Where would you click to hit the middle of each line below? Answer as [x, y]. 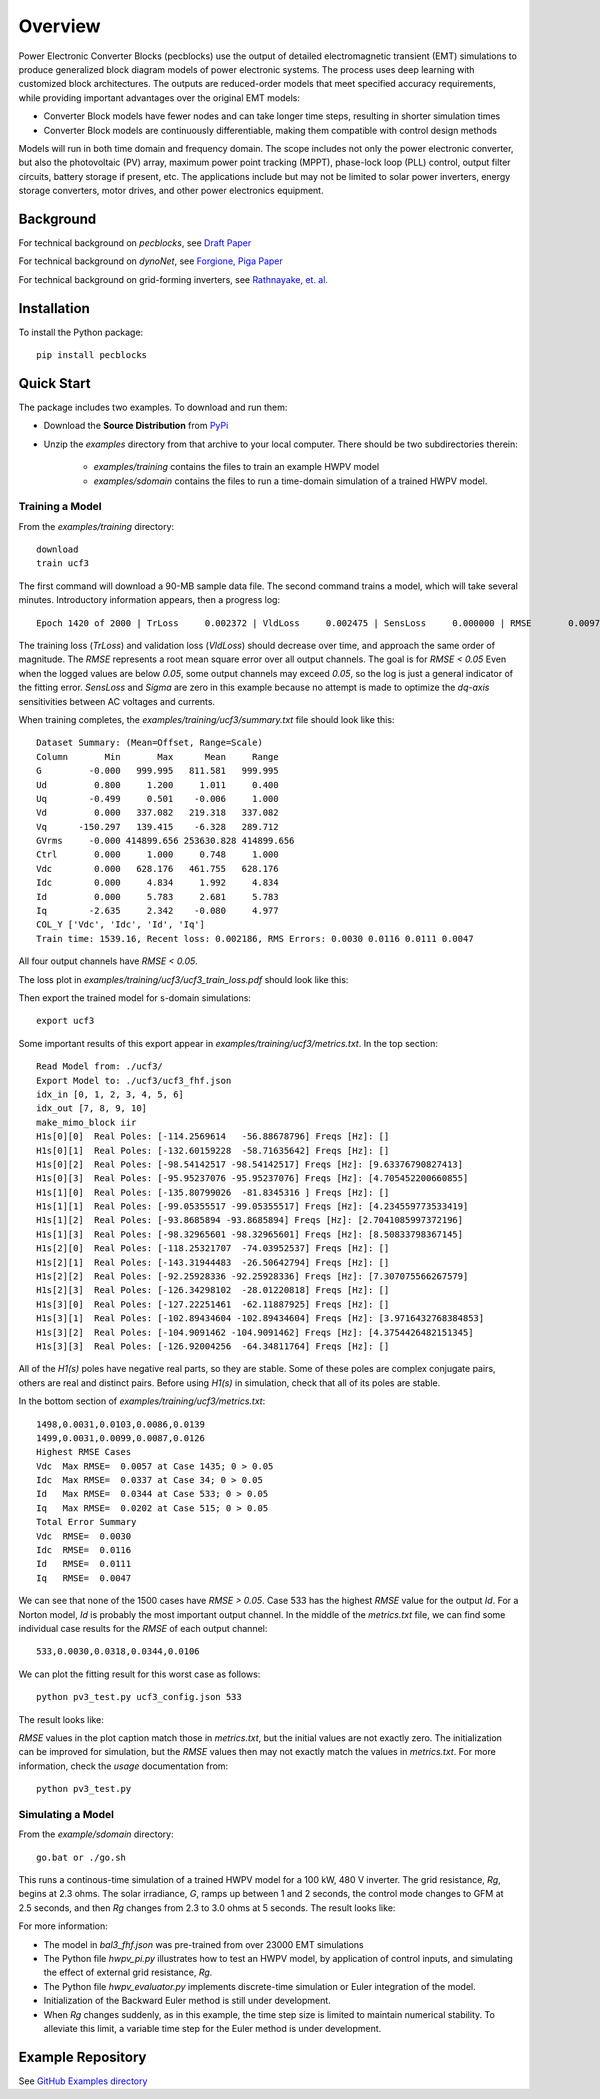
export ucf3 [65, 1021]
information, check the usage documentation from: [123, 1766]
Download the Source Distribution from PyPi [136, 426]
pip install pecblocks [92, 355]
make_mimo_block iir [86, 1122]
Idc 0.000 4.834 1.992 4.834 [157, 883]
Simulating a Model [66, 1814]
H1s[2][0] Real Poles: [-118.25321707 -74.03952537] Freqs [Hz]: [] [213, 1248]
